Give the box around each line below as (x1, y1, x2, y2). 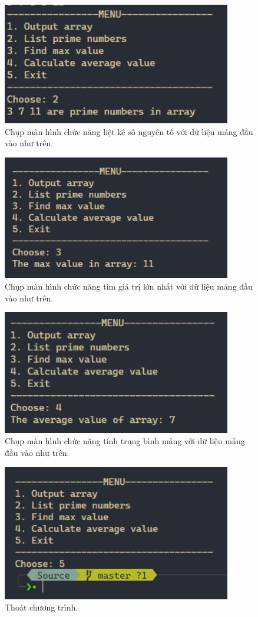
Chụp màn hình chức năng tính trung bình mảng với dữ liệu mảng (5, 435, 245, 447)
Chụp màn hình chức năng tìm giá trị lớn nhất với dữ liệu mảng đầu (5, 280, 253, 293)
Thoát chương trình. (5, 601, 78, 613)
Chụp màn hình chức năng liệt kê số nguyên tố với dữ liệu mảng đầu (5, 125, 253, 137)
